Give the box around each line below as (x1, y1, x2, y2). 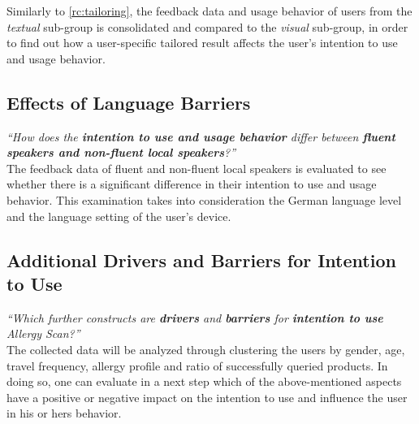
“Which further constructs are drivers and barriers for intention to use (6, 309, 383, 326)
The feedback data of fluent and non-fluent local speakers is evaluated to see (6, 159, 387, 176)
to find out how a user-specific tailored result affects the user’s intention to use (6, 34, 398, 51)
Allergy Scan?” (6, 325, 80, 342)
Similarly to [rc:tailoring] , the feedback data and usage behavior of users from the (6, 2, 413, 19)
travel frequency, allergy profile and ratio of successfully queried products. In (6, 357, 388, 374)
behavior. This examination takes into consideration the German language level (6, 191, 402, 208)
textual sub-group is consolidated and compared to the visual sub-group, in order (6, 18, 408, 35)
